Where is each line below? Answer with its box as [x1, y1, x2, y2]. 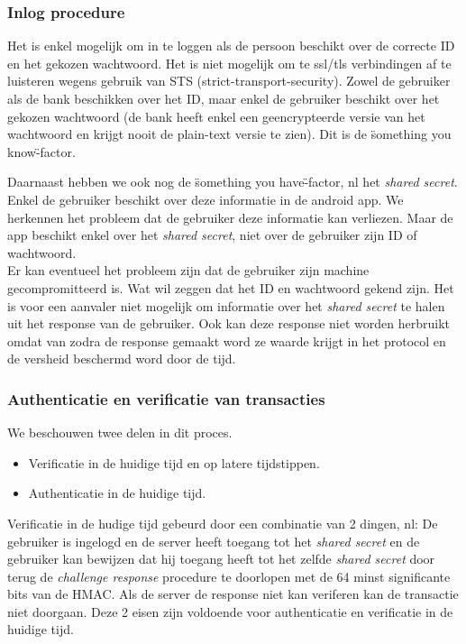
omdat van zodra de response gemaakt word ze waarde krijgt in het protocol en [7, 331, 446, 350]
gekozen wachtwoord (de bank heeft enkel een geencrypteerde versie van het [7, 106, 425, 125]
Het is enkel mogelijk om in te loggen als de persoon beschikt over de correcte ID [7, 36, 455, 55]
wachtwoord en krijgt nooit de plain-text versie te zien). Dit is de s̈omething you [7, 124, 452, 143]
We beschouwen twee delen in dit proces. [7, 423, 233, 442]
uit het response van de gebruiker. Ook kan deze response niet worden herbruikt [7, 314, 450, 333]
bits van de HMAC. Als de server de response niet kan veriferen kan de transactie [7, 584, 459, 603]
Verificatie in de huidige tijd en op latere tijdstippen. [28, 453, 320, 472]
